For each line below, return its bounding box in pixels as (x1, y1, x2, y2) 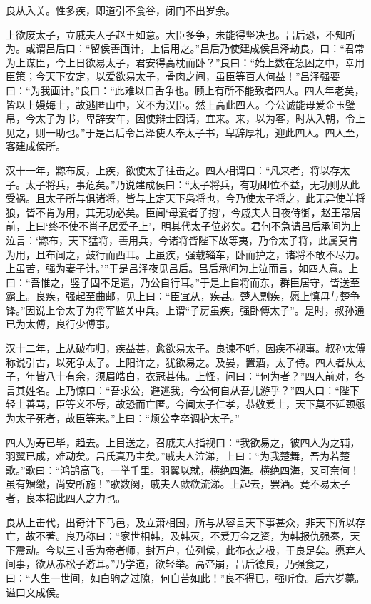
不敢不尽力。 (305, 246, 365, 261)
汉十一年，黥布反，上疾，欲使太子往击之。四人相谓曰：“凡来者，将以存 (6, 162, 340, 177)
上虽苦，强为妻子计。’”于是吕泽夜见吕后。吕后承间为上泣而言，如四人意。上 (6, 261, 359, 276)
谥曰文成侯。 (6, 584, 66, 599)
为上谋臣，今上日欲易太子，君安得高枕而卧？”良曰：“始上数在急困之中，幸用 (6, 54, 365, 69)
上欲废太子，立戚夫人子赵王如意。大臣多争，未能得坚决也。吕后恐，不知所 (6, 26, 355, 41)
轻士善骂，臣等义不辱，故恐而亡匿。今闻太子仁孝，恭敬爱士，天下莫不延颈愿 (6, 396, 365, 411)
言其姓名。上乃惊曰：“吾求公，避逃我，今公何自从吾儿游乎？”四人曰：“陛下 (6, 382, 360, 397)
